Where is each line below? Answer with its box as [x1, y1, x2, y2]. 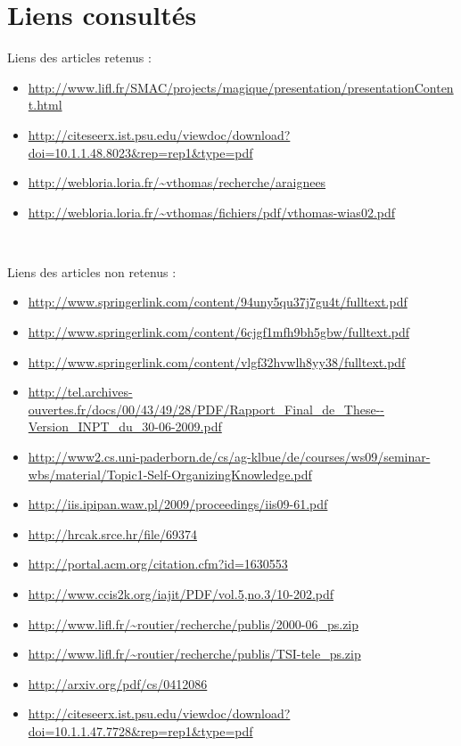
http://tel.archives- [28, 382, 133, 401]
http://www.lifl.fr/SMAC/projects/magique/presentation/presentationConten [28, 78, 454, 96]
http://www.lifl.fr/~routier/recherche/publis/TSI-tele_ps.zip [28, 644, 361, 663]
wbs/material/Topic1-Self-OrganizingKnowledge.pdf [28, 464, 312, 483]
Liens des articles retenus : [7, 48, 152, 67]
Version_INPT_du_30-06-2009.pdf [28, 417, 222, 436]
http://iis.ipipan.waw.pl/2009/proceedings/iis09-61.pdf [28, 495, 328, 513]
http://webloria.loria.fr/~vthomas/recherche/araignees [28, 173, 326, 192]
